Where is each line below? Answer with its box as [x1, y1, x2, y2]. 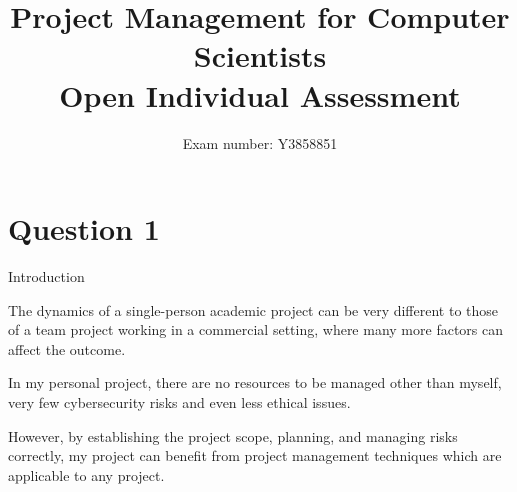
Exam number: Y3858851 [182, 132, 338, 153]
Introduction [8, 266, 85, 287]
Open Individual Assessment [59, 74, 461, 115]
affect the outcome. [8, 338, 126, 359]
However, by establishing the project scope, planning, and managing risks [8, 425, 458, 446]
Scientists [193, 35, 327, 76]
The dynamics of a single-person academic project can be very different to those [8, 299, 499, 320]
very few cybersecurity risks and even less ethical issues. [8, 392, 351, 412]
